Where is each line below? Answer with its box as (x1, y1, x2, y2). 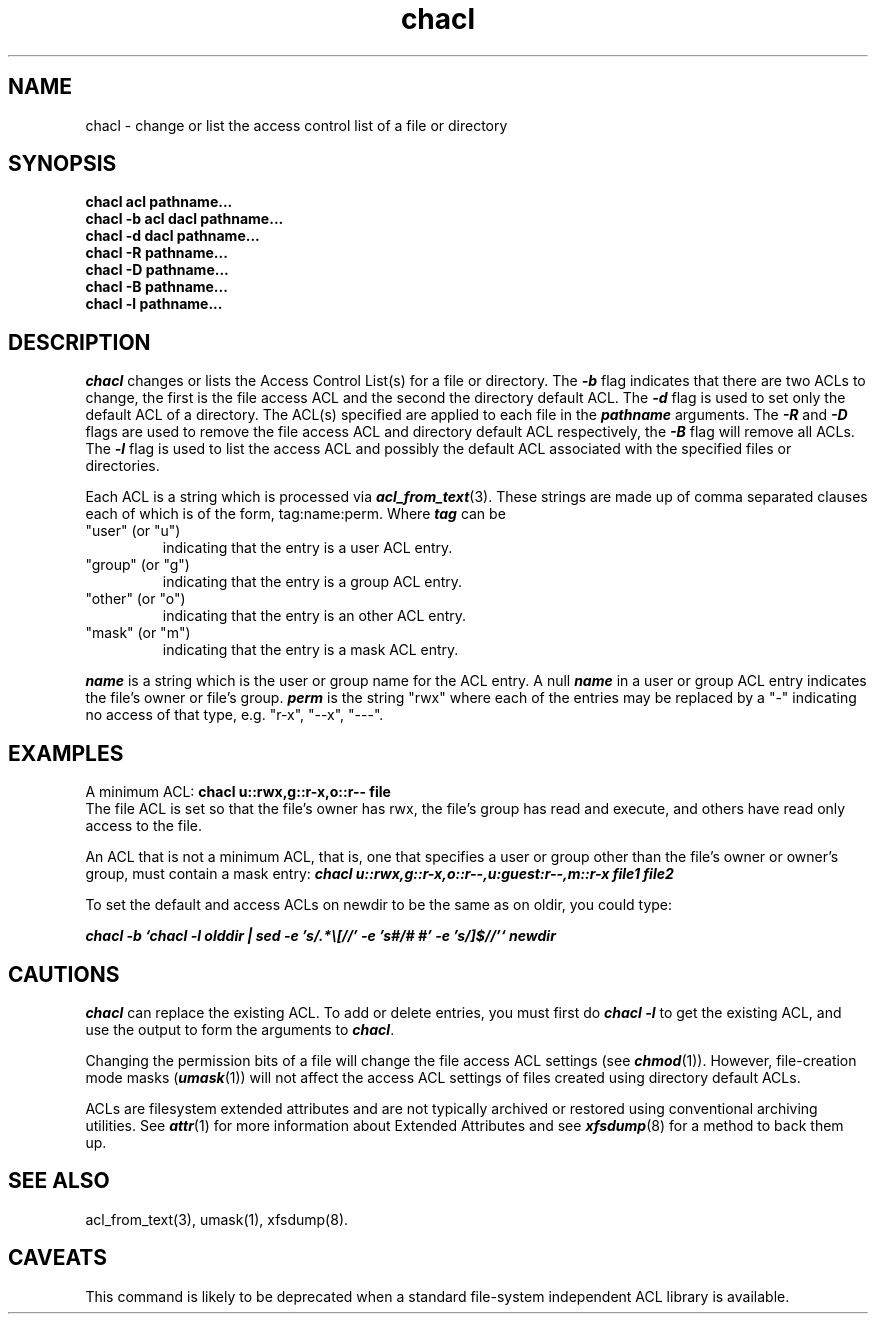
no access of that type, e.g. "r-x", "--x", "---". (85, 706, 384, 724)
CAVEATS (8, 1245, 107, 1271)
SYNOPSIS (8, 151, 117, 177)
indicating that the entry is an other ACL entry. (162, 607, 467, 625)
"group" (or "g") (85, 556, 190, 574)
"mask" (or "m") (85, 624, 191, 642)
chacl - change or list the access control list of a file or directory (85, 116, 508, 134)
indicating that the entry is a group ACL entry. (162, 573, 463, 591)
